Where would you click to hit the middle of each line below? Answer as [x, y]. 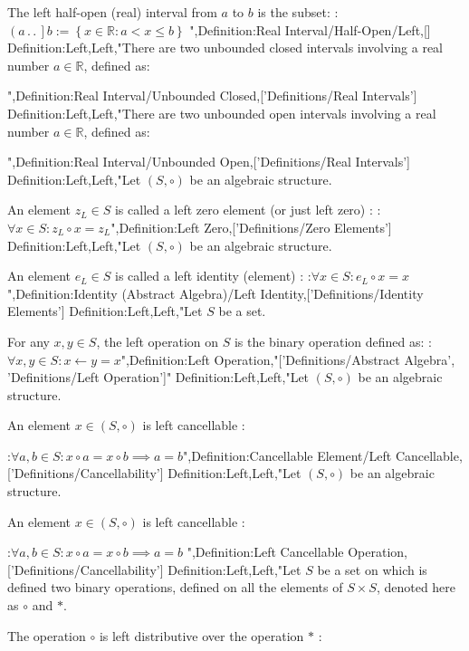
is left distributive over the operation [201, 635]
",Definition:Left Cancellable [265, 552]
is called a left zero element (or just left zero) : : [248, 210]
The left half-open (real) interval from [112, 12]
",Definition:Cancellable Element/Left [287, 455]
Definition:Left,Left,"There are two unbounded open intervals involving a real [222, 113]
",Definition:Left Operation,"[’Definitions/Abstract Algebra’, [288, 359]
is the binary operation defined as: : [333, 341]
